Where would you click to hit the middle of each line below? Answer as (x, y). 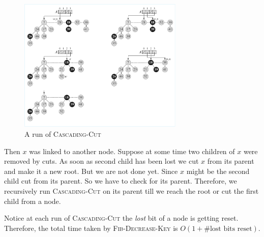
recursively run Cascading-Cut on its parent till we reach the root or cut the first (131, 190)
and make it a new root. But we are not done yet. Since (91, 171)
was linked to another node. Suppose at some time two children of (132, 151)
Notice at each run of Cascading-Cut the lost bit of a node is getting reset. (121, 218)
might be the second (218, 171)
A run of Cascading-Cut (63, 134)
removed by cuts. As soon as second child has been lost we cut (101, 161)
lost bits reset (231, 229)
